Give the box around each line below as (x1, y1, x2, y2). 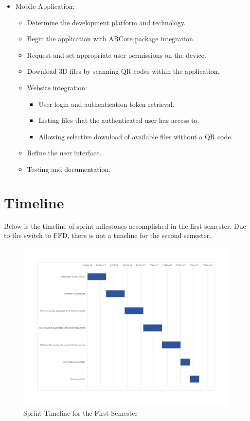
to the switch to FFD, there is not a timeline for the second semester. (4, 230, 212, 240)
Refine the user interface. (27, 148, 102, 158)
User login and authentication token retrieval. (38, 99, 175, 109)
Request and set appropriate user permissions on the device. (27, 50, 206, 60)
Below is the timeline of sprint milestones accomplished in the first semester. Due (4, 220, 246, 231)
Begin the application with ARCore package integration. (27, 34, 195, 44)
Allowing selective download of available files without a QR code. (38, 131, 233, 141)
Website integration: (27, 82, 88, 92)
